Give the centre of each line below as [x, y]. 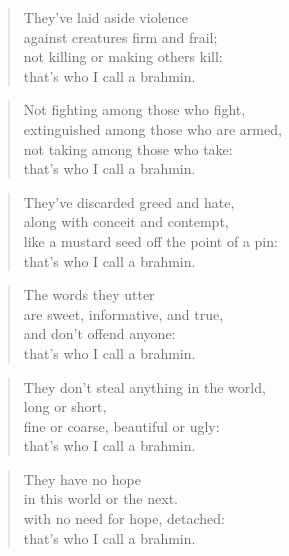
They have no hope [82, 478]
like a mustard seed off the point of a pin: [150, 240]
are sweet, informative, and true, [123, 313]
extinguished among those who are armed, [152, 128]
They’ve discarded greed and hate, [129, 201]
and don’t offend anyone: [99, 333]
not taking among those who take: [128, 148]
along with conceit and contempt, [126, 221]
